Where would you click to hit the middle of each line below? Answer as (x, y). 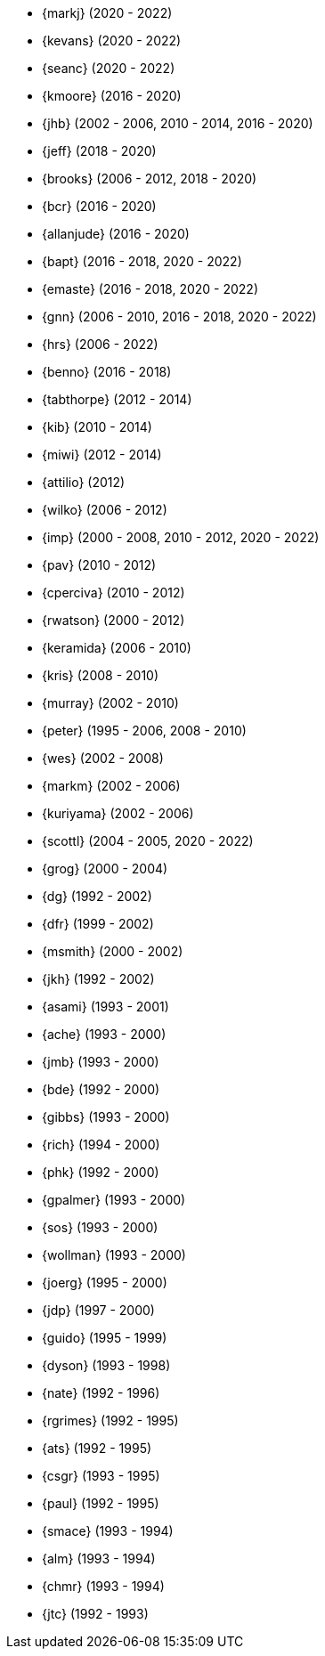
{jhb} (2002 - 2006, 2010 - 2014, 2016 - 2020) (178, 123)
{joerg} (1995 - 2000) (105, 1283)
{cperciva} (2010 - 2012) (114, 593)
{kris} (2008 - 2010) (101, 675)
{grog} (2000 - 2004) (105, 869)
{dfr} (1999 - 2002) (98, 924)
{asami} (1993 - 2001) (106, 1007)
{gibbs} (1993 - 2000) (106, 1117)
